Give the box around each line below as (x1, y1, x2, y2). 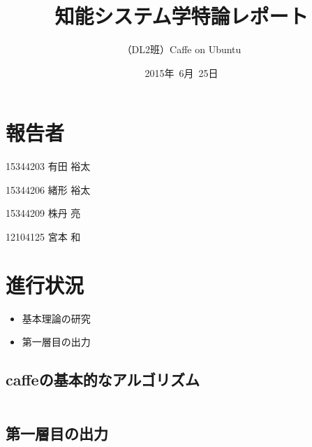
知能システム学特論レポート (54, 1, 309, 30)
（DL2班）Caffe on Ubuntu (121, 42, 242, 57)
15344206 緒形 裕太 (6, 182, 91, 197)
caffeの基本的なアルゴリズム (6, 369, 200, 390)
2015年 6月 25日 (144, 65, 218, 80)
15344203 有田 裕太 (6, 159, 91, 173)
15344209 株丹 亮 (6, 206, 81, 220)
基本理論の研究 (22, 311, 91, 325)
